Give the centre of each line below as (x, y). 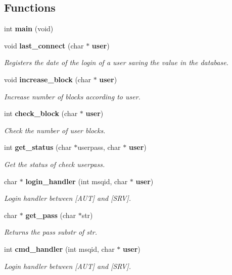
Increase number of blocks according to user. (72, 96)
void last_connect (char (44, 45)
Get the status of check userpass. (55, 164)
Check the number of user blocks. (55, 130)
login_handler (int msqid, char (77, 181)
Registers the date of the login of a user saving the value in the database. (116, 62)
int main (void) (29, 29)
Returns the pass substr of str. (51, 232)
